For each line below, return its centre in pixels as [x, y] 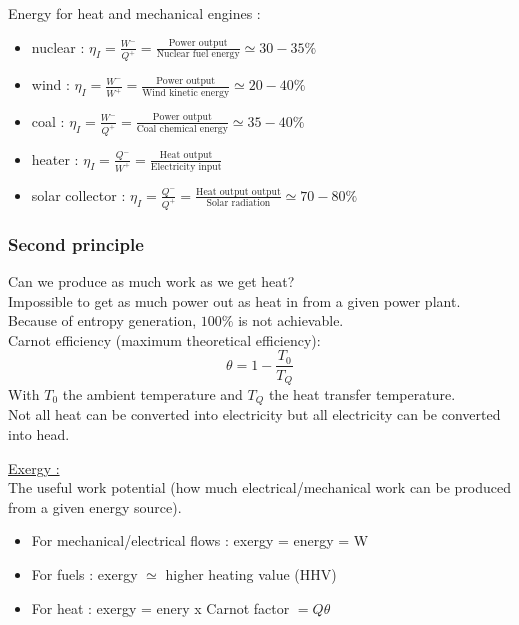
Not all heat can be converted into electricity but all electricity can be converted [254, 414]
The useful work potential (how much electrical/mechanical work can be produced [260, 487]
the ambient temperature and [152, 393]
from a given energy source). [95, 506]
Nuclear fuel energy [198, 54]
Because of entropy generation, [102, 320]
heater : [55, 158]
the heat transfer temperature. [362, 393]
